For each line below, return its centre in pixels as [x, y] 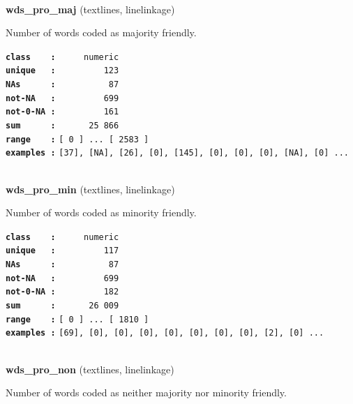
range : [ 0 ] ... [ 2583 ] [77, 139]
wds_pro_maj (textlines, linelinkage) [90, 9]
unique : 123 [62, 71]
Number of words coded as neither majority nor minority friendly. [146, 392]
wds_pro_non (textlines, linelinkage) [90, 369]
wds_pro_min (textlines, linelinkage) [90, 189]
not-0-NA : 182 [62, 292]
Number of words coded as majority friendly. [101, 32]
